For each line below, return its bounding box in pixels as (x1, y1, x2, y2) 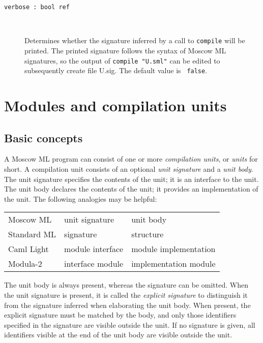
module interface (64, 243, 124, 255)
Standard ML (8, 228, 56, 240)
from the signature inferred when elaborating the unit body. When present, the (4, 299, 251, 310)
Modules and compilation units (4, 95, 227, 115)
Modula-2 (8, 258, 42, 270)
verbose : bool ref (4, 4, 70, 11)
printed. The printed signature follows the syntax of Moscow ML (24, 45, 226, 55)
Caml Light (8, 243, 49, 255)
